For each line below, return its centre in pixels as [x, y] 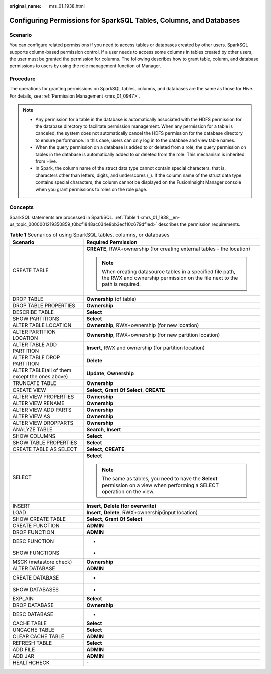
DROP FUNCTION [33, 532]
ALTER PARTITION [34, 332]
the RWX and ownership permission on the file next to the [170, 278]
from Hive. [46, 161]
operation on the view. [128, 491]
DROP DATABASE [33, 605]
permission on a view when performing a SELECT [161, 485]
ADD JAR [23, 656]
